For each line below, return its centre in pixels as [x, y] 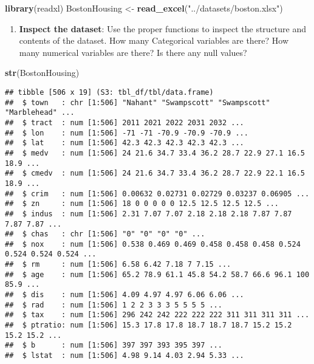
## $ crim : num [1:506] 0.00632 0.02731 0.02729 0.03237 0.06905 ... [157, 194]
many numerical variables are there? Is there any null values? [133, 52]
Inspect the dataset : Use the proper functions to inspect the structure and [163, 28]
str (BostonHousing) [42, 73]
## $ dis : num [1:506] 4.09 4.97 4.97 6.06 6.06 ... [125, 295]
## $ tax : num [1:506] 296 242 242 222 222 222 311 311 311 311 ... [157, 315]
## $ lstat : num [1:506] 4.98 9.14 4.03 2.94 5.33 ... [125, 356]
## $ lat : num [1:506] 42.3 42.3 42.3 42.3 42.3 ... [125, 143]
